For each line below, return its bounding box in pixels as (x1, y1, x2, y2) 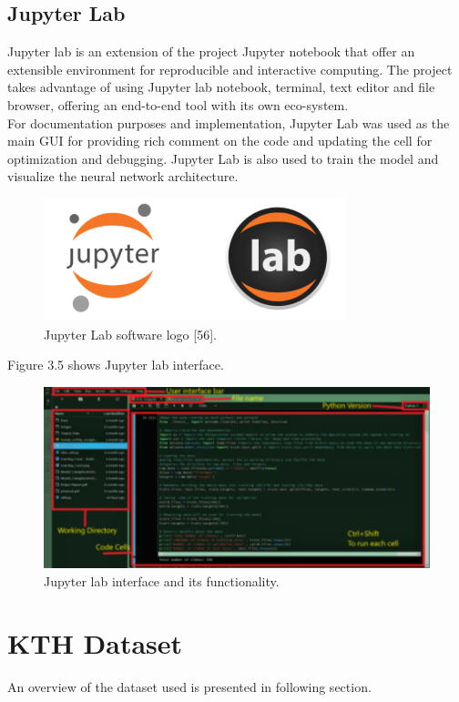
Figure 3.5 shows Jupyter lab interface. (7, 355, 224, 374)
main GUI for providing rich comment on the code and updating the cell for (7, 131, 433, 150)
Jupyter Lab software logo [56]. (44, 324, 217, 343)
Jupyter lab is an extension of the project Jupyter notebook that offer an (7, 42, 415, 61)
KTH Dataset (7, 625, 183, 662)
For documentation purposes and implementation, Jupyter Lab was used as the (7, 113, 450, 132)
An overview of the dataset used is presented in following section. (7, 677, 372, 697)
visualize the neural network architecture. (7, 167, 239, 186)
